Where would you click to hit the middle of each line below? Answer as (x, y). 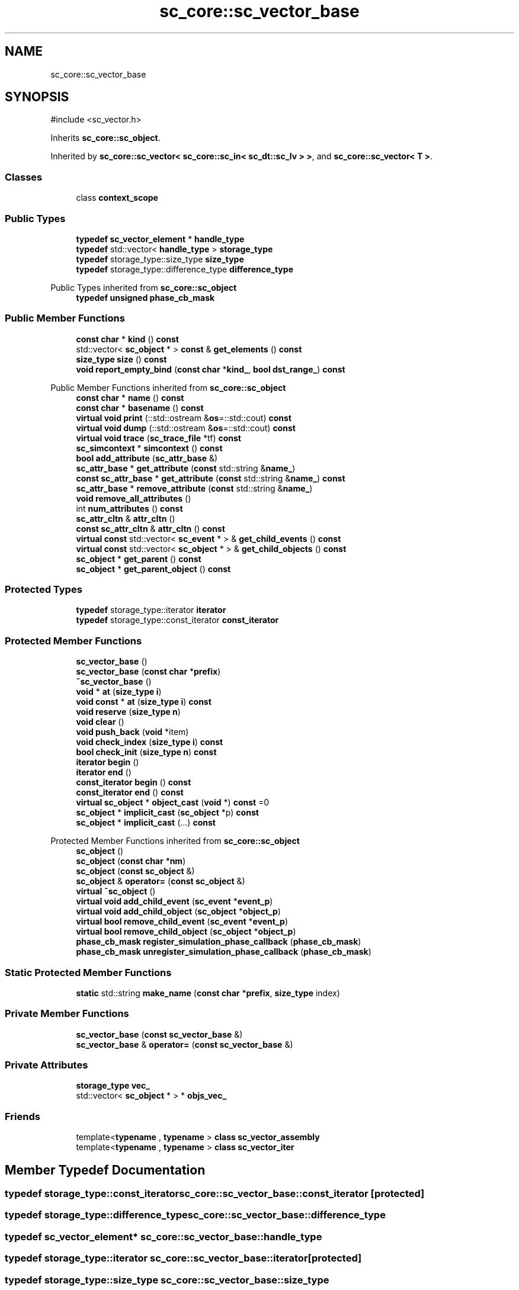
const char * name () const (130, 397)
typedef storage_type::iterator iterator (151, 610)
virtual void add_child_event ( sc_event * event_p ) (174, 901)
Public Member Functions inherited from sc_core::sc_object (168, 387)
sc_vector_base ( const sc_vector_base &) (159, 1034)
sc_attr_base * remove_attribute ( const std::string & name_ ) (194, 488)
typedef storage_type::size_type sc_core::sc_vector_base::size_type (167, 1280)
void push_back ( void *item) (132, 732)
